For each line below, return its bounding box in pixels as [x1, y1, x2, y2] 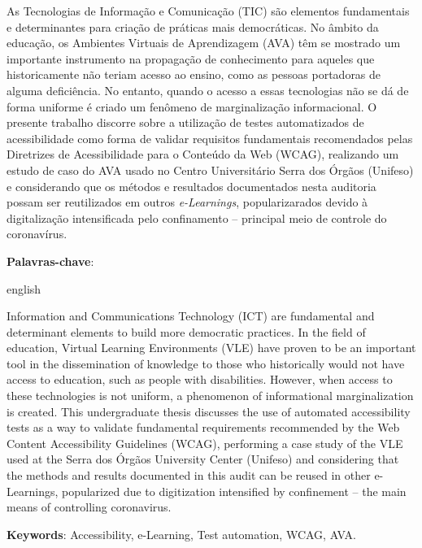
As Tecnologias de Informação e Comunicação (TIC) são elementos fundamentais [7, 2, 410, 19]
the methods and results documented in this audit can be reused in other [7, 467, 371, 484]
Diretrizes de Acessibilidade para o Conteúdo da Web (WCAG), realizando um [7, 146, 399, 163]
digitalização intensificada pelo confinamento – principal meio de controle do [7, 209, 387, 226]
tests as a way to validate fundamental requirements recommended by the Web [7, 419, 400, 436]
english [7, 280, 41, 297]
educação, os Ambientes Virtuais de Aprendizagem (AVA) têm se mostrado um [7, 34, 401, 51]
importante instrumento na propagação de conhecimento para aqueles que [7, 50, 375, 67]
